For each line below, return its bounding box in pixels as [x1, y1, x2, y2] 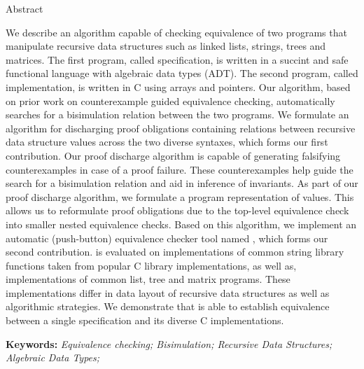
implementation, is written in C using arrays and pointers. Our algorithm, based [6, 79, 351, 94]
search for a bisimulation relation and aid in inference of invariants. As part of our [6, 176, 358, 190]
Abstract [6, 1, 43, 15]
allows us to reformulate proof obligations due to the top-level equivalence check [6, 203, 349, 218]
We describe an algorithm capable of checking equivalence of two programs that [6, 25, 347, 39]
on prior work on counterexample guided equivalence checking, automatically [6, 93, 335, 108]
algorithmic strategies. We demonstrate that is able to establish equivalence [6, 299, 330, 314]
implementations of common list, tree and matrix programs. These [6, 272, 290, 286]
